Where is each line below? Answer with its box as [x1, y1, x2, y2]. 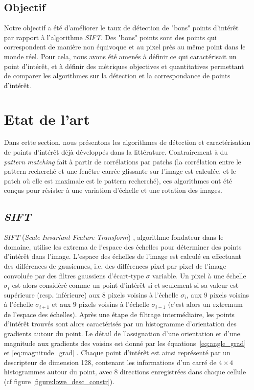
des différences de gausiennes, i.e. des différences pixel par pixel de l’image [4, 261, 226, 271]
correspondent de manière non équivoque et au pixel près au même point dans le [4, 42, 246, 52]
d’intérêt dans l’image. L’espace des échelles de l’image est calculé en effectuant [4, 251, 242, 261]
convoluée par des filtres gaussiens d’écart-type [4, 270, 144, 280]
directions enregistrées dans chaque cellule [120, 367, 246, 377]
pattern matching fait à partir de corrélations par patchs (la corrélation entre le [4, 156, 241, 166]
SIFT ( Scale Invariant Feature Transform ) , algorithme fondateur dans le [4, 232, 224, 242]
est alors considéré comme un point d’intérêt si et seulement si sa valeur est [12, 280, 239, 290]
